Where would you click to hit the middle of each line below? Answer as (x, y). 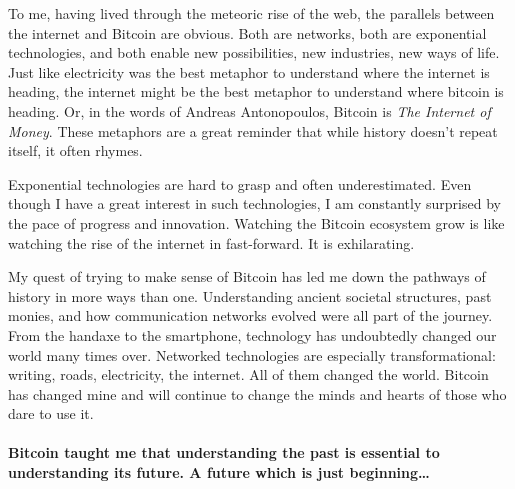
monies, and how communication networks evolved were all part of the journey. (250, 315)
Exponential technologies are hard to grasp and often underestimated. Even (240, 183)
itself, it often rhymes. (75, 150)
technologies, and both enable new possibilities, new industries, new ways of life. (254, 52)
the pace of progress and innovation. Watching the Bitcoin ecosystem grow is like (256, 222)
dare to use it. (51, 413)
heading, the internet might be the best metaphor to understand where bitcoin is (256, 91)
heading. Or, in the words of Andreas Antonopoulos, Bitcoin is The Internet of (249, 110)
